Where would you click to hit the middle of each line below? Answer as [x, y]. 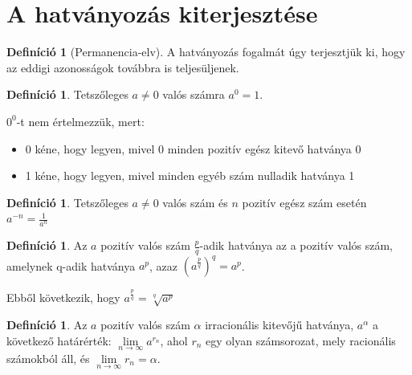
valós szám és [195, 202]
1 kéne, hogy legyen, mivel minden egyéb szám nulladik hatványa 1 [190, 175]
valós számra [194, 94]
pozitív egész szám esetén [304, 202]
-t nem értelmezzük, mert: [80, 121]
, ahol [174, 340]
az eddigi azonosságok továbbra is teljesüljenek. [123, 67]
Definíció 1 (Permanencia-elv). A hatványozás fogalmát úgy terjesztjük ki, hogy [206, 52]
